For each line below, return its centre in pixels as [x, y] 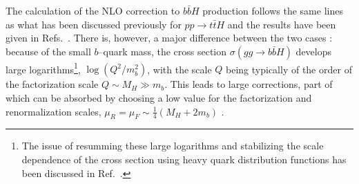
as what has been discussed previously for [94, 24]
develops [314, 51]
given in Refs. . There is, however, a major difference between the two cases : [169, 38]
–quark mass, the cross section [163, 51]
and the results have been [282, 24]
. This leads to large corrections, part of [249, 84]
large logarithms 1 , [43, 68]
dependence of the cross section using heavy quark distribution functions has [184, 159]
